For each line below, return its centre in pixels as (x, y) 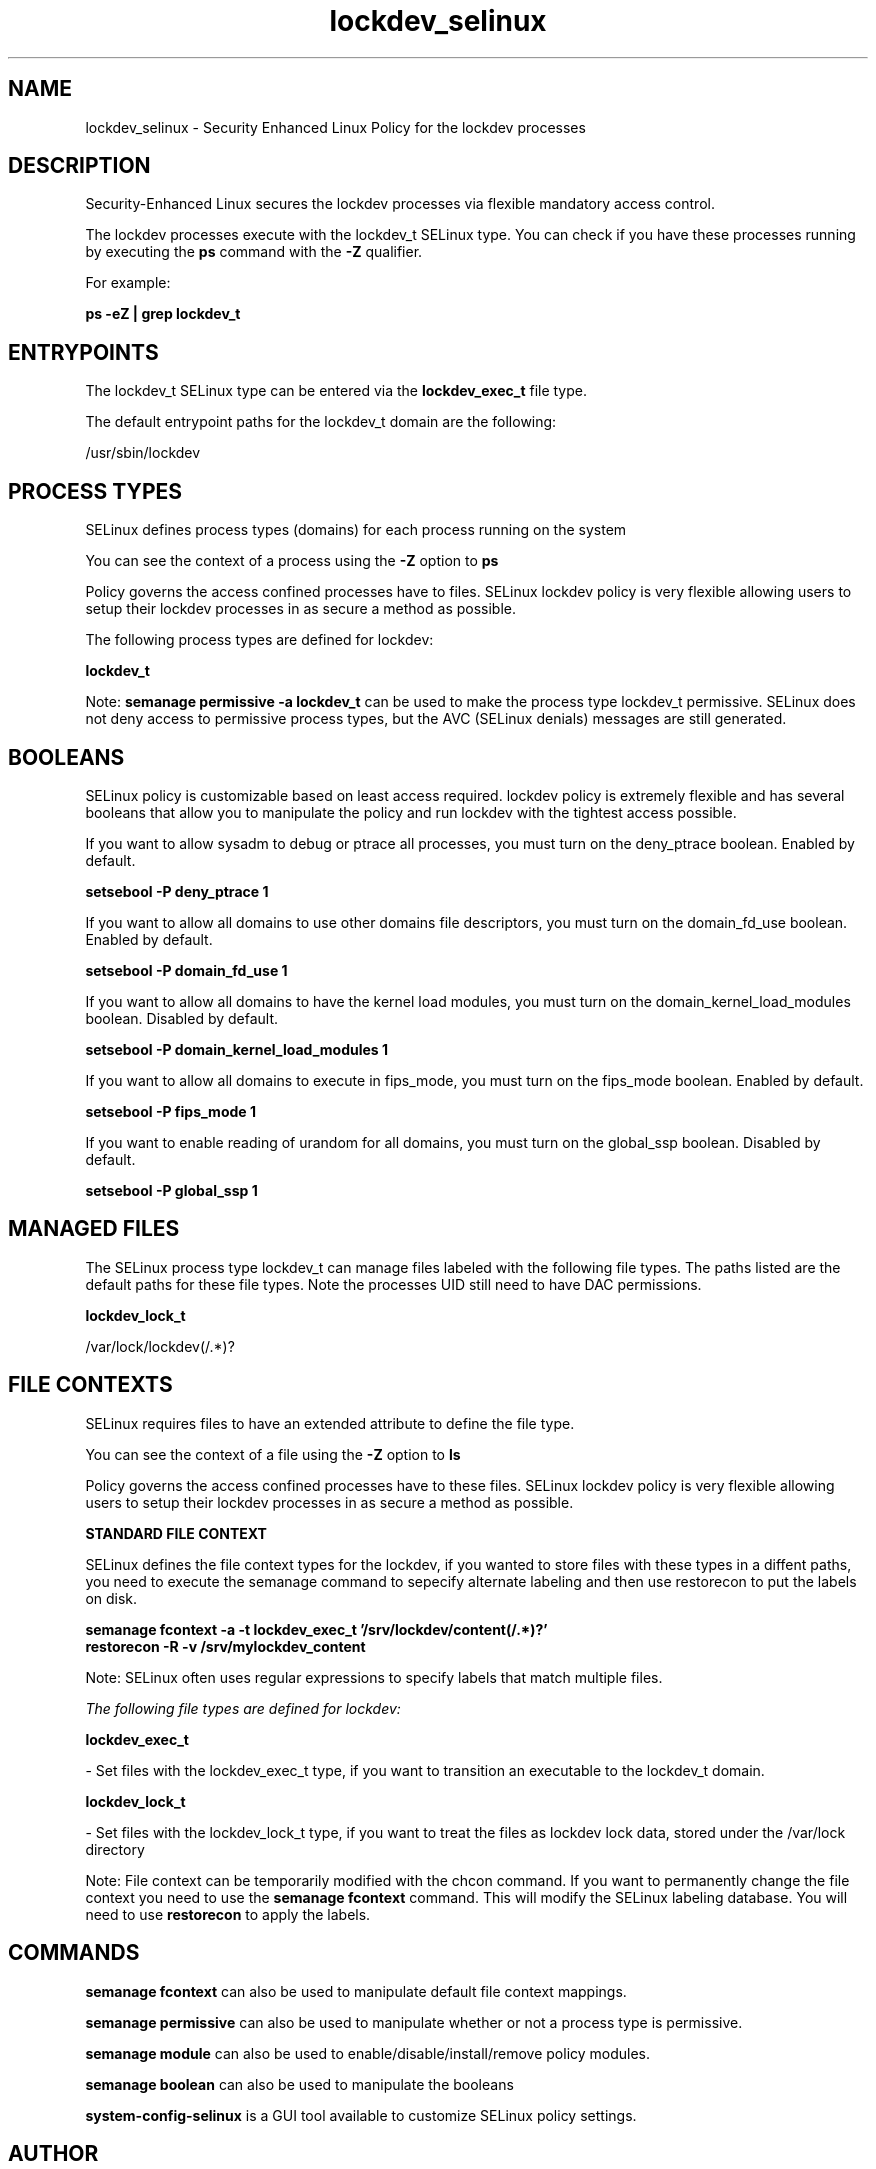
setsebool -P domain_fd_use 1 (186, 970)
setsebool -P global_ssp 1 (171, 1190)
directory (115, 1849)
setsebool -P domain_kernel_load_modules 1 (237, 1049)
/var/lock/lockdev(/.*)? (160, 1346)
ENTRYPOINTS (83, 352)
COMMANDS (74, 1953)
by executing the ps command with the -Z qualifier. (254, 252)
